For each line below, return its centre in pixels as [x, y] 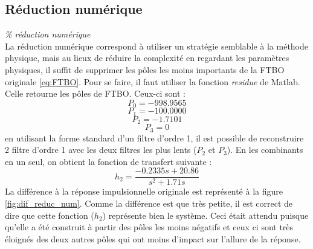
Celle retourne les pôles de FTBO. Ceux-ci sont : [95, 93]
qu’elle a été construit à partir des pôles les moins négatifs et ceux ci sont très [149, 227]
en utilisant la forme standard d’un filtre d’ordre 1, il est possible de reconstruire [154, 137]
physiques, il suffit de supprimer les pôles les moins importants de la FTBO [145, 69]
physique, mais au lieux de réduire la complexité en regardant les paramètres [147, 58]
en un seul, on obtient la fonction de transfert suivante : [108, 161]
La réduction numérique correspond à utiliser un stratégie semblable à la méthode [157, 46]
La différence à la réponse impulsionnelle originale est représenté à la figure [144, 191]
